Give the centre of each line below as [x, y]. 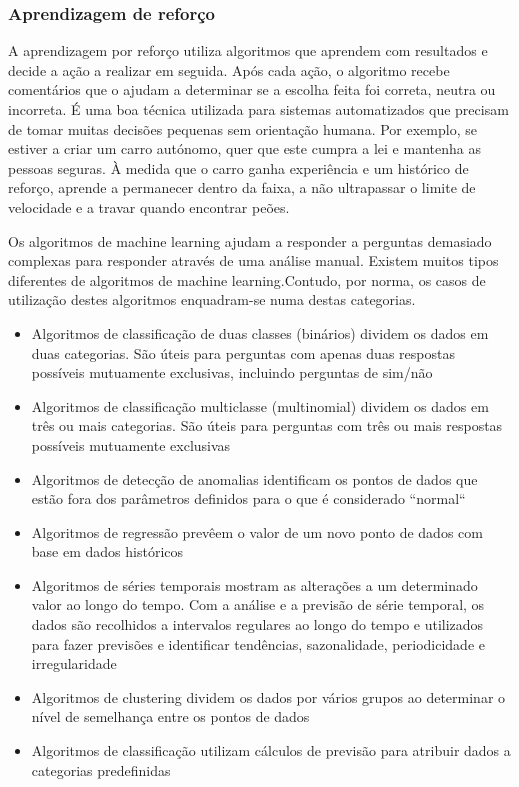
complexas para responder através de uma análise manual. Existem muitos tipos [253, 260]
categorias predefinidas [101, 769]
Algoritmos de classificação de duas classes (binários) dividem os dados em [260, 332]
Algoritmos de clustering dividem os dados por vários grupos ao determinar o [268, 696]
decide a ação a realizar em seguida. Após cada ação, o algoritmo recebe [229, 69]
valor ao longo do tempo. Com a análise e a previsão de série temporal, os [258, 604]
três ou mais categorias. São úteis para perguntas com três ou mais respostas [267, 425]
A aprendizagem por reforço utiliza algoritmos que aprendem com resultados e [248, 50]
